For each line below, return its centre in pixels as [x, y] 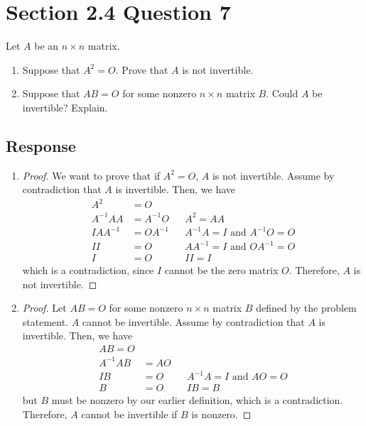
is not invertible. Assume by [273, 175]
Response [41, 145]
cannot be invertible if [129, 414]
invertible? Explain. [65, 107]
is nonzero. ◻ [221, 414]
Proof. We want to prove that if [91, 175]
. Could [282, 93]
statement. [45, 321]
